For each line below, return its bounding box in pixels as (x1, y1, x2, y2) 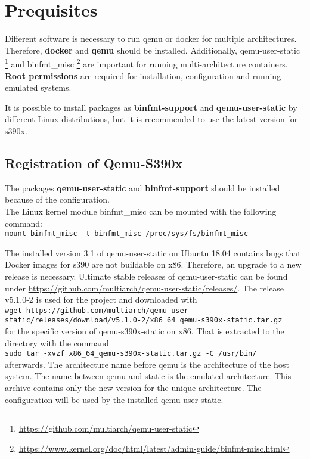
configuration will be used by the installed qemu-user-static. (5, 393, 224, 405)
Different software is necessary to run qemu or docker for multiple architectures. (5, 32, 297, 45)
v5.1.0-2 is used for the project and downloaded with (5, 293, 197, 306)
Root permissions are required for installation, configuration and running (5, 69, 281, 82)
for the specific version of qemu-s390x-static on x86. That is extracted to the (5, 325, 284, 337)
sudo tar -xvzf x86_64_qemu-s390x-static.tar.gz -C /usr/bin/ (5, 349, 257, 358)
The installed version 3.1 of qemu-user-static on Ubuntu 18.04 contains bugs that (5, 246, 301, 259)
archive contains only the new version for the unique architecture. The (5, 382, 262, 394)
